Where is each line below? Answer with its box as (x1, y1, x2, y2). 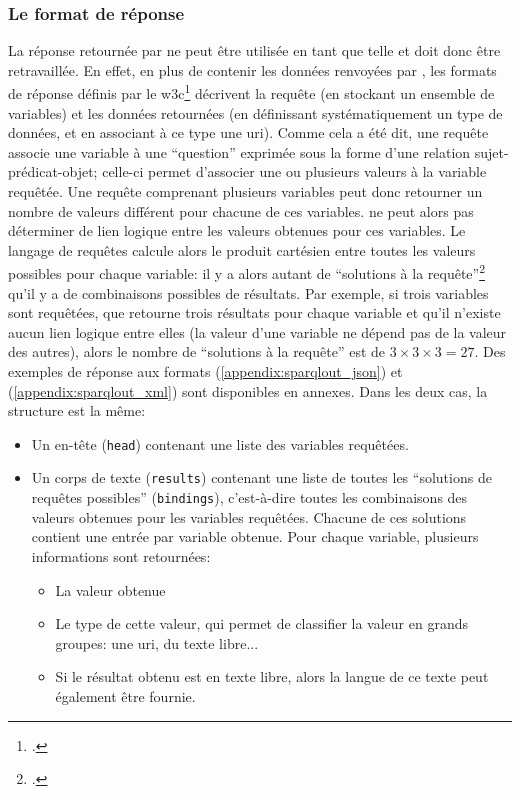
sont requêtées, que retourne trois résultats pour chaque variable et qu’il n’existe (8, 302, 501, 323)
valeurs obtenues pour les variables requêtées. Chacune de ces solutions (31, 506, 467, 527)
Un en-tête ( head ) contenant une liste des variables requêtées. (31, 433, 409, 454)
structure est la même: (8, 400, 146, 421)
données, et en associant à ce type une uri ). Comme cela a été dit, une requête (8, 122, 489, 143)
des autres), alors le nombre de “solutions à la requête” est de (8, 341, 386, 362)
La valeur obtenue (55, 579, 166, 600)
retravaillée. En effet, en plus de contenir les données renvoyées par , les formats (8, 59, 497, 80)
